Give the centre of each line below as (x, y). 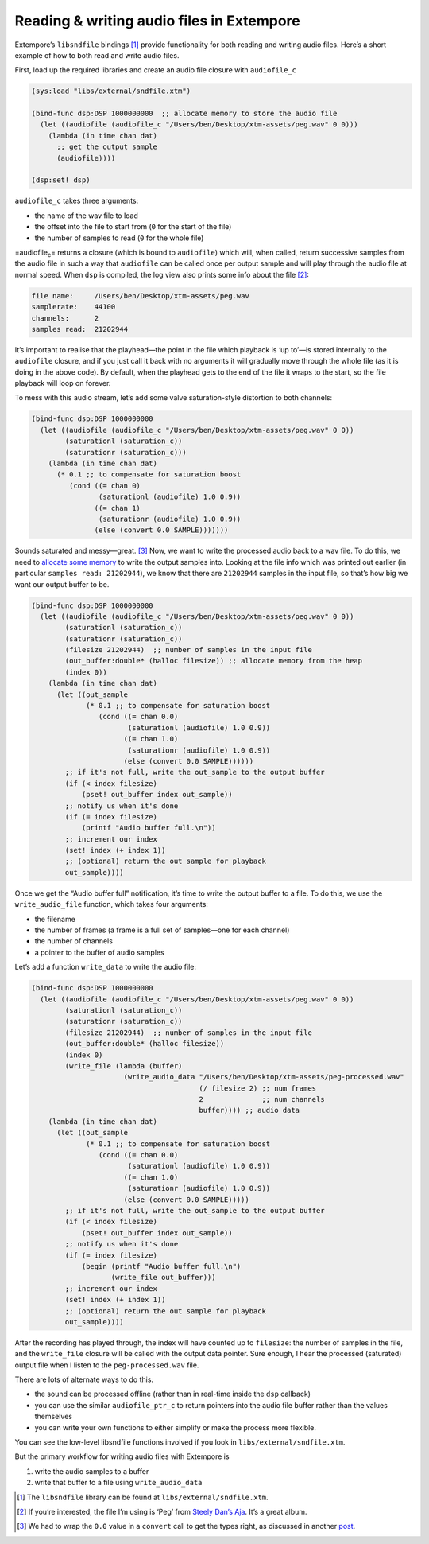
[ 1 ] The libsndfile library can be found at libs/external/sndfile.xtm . (143, 1497)
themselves (54, 1417)
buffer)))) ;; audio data (249, 1110)
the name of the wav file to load (87, 216)
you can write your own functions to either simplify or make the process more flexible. (176, 1427)
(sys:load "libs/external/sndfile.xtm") (111, 91)
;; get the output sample (107, 147)
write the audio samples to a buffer (92, 1471)
